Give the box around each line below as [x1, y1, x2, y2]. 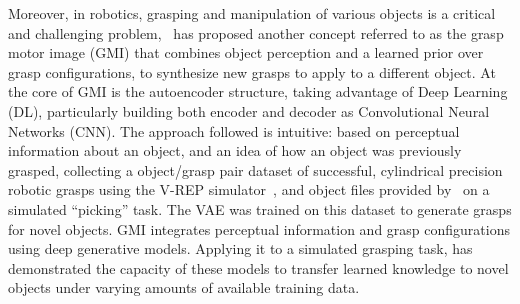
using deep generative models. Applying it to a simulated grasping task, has [8, 238, 473, 259]
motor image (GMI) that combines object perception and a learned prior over [8, 42, 484, 63]
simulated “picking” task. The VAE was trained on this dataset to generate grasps [8, 198, 512, 219]
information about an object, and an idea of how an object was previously [8, 140, 462, 161]
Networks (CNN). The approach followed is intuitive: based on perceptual [8, 120, 460, 141]
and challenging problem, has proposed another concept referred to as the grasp [8, 22, 504, 43]
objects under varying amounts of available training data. [8, 277, 360, 298]
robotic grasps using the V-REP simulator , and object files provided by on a [8, 179, 490, 200]
